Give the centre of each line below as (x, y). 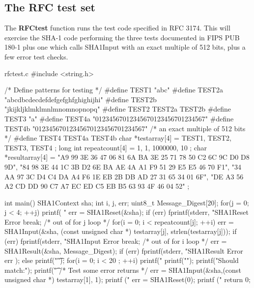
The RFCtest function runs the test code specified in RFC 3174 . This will (117, 28)
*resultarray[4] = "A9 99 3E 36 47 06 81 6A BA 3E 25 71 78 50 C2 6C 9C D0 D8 (127, 157)
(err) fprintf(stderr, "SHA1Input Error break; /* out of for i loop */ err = (116, 241)
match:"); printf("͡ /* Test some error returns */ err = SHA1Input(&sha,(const (123, 270)
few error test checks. (36, 56)
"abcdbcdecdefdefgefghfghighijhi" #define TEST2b (81, 99)
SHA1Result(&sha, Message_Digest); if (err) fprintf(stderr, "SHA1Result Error (124, 250)
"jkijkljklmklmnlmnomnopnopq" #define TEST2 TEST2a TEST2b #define (118, 109)
